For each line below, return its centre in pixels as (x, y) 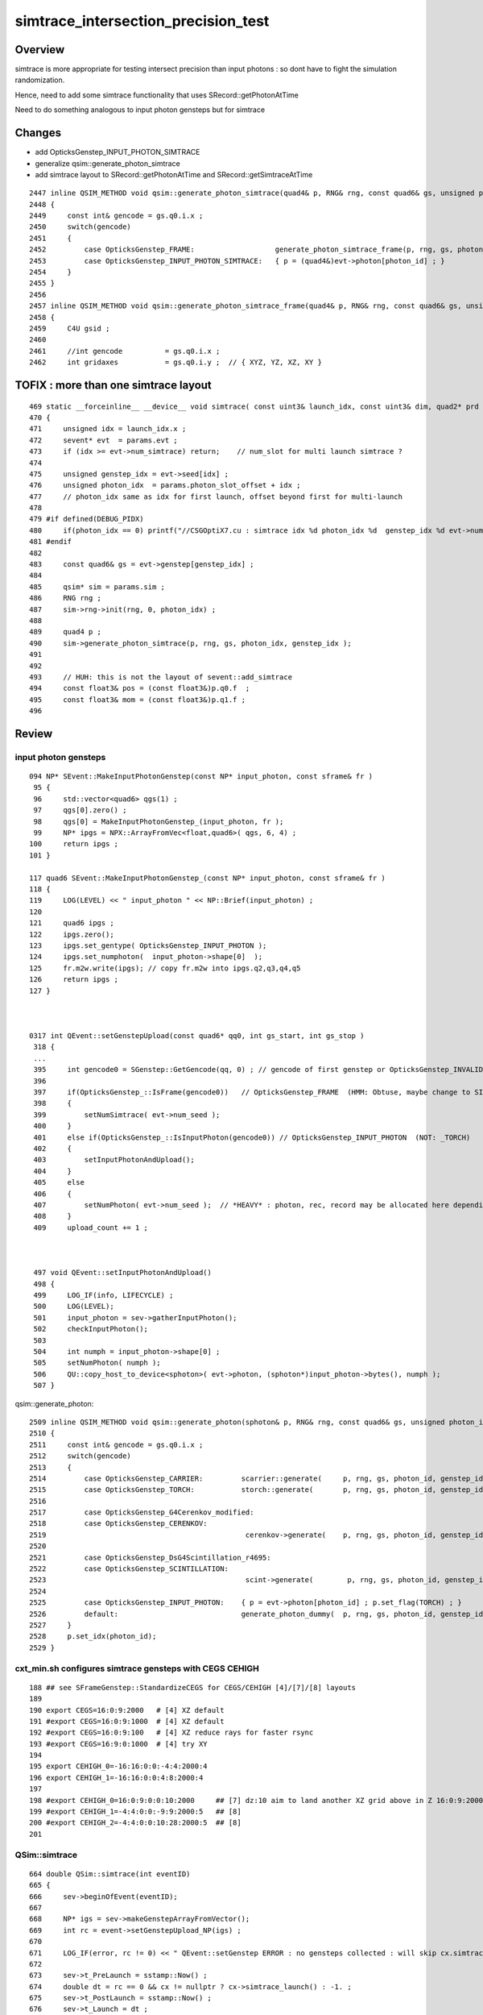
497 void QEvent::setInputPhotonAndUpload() (123, 1273)
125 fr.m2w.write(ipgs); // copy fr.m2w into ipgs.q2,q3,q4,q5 (165, 968)
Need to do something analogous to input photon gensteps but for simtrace (140, 110)
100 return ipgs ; (74, 844)
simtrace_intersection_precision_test (142, 21)
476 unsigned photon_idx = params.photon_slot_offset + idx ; (165, 485)
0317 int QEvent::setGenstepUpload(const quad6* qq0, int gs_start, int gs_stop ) (197, 1036)
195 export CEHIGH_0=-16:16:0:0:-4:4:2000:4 (119, 1766)
